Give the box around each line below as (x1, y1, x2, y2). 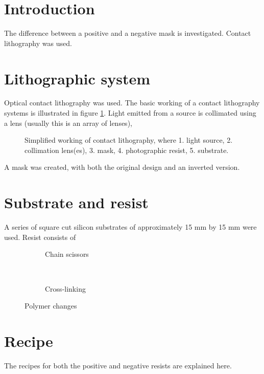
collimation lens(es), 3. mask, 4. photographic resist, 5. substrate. (25, 144, 229, 155)
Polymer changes (25, 300, 77, 311)
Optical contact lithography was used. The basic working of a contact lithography (4, 97, 260, 108)
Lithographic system (4, 68, 151, 89)
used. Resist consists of (4, 231, 76, 242)
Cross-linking (45, 283, 86, 294)
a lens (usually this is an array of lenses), (4, 117, 132, 128)
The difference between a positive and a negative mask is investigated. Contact (4, 28, 251, 38)
